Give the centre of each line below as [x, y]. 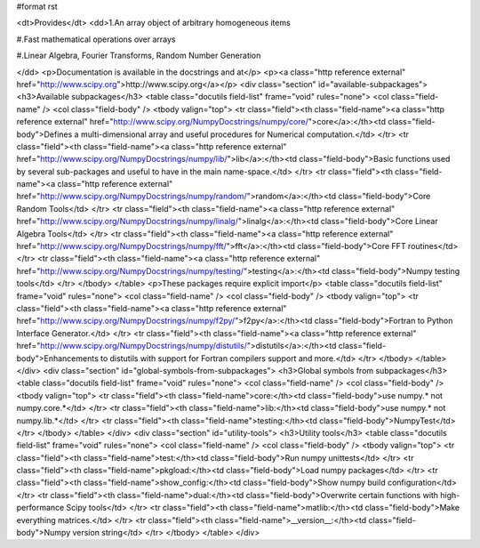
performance [40, 508]
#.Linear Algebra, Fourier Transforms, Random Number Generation [139, 56]
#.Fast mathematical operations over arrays [96, 39]
